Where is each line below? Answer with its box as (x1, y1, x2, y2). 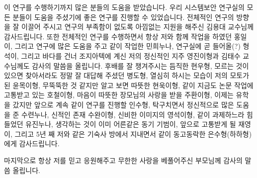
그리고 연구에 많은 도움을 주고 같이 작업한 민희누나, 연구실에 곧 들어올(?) (14, 41, 241, 51)
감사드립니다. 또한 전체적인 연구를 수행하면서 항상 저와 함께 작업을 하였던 (4, 31, 232, 41)
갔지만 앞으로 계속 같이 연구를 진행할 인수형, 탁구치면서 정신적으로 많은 (12, 99, 234, 109)
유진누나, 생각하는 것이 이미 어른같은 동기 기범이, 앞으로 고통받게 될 (25, 119, 236, 129)
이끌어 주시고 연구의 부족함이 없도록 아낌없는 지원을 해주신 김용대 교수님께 (21, 21, 254, 32)
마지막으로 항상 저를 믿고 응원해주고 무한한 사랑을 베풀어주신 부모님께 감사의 (4, 155, 243, 165)
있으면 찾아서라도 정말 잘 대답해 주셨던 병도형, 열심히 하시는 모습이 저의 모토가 (4, 70, 250, 81)
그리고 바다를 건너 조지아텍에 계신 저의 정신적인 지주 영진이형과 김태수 (21, 50, 241, 61)
